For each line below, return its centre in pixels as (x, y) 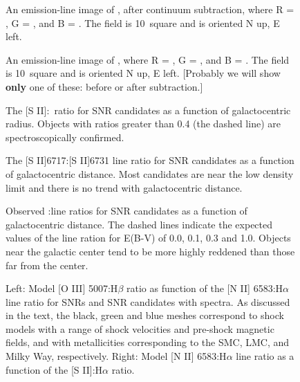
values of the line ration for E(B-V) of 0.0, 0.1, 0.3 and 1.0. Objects (148, 238)
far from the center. (47, 265)
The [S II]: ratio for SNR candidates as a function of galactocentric (148, 110)
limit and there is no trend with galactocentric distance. (124, 187)
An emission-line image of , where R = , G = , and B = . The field (148, 59)
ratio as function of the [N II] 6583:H (205, 288)
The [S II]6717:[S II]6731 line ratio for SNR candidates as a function (150, 160)
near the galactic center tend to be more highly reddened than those (150, 251)
